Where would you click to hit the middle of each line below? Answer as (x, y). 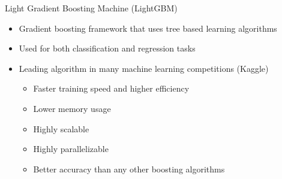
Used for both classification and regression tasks (107, 48)
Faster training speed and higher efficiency (111, 88)
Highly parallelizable (71, 149)
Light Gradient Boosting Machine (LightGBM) (91, 8)
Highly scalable (61, 128)
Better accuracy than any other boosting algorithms (129, 169)
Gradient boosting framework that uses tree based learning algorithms (148, 28)
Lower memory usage (72, 108)
